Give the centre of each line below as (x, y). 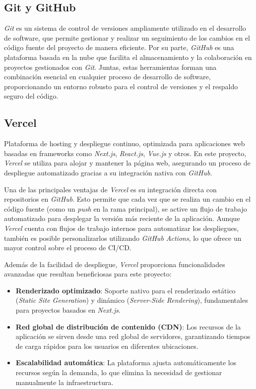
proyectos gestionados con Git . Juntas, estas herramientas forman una (110, 67)
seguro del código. (31, 96)
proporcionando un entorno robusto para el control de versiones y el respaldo (121, 86)
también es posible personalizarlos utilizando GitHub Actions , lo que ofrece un (123, 238)
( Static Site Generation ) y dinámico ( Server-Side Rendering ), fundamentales (132, 300)
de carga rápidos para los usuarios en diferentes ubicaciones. (107, 346)
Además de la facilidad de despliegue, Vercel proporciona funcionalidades (115, 264)
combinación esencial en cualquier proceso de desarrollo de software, (107, 77)
